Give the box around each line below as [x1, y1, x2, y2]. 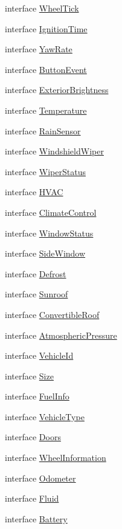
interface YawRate [5, 43, 72, 55]
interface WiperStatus [5, 165, 86, 178]
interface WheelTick [5, 2, 79, 14]
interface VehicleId [5, 349, 74, 362]
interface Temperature [5, 103, 87, 116]
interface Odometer [5, 471, 76, 484]
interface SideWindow [5, 247, 86, 260]
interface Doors [5, 430, 61, 443]
